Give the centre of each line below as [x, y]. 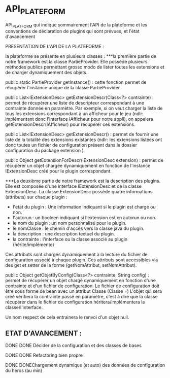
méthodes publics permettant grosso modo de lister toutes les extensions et [85, 67]
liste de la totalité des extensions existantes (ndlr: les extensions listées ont [84, 140]
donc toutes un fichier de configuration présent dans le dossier [71, 145]
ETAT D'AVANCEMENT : [44, 333]
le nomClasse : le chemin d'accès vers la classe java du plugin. [78, 228]
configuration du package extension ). [45, 151]
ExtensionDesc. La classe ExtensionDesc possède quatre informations [79, 192]
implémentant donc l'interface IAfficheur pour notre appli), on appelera [79, 119]
